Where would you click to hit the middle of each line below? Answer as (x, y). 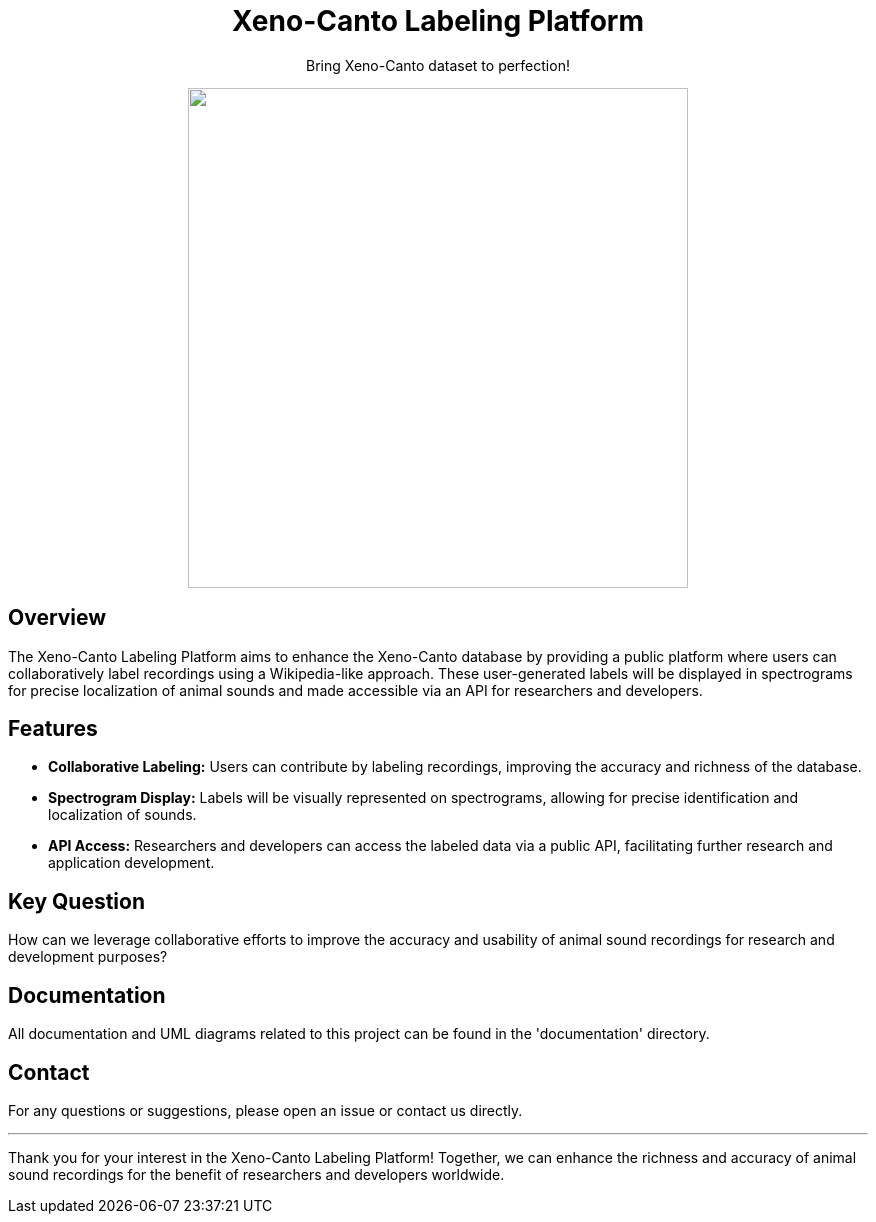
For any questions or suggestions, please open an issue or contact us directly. (265, 1110)
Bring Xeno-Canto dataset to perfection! (438, 65)
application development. (131, 863)
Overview (57, 618)
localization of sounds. (122, 815)
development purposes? (88, 957)
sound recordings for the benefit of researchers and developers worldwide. (256, 1174)
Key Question (77, 901)
